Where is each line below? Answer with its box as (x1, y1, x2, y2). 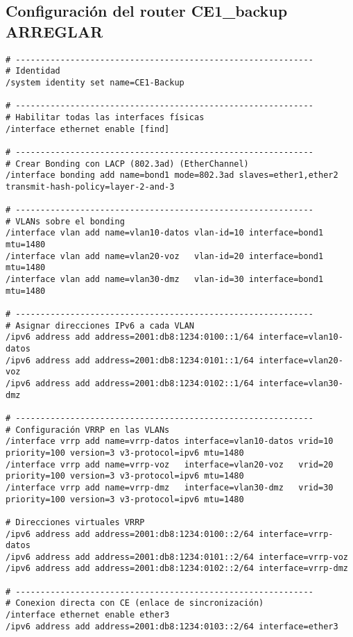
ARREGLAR (6, 20, 103, 42)
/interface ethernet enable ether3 (6, 610, 170, 620)
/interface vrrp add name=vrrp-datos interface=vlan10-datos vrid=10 (6, 436, 334, 447)
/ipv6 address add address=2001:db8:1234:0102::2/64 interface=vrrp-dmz (6, 563, 348, 574)
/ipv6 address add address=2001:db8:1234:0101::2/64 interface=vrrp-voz (6, 552, 348, 562)
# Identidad (6, 66, 60, 76)
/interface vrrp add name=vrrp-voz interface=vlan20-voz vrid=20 (6, 459, 334, 470)
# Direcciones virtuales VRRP (6, 517, 145, 527)
